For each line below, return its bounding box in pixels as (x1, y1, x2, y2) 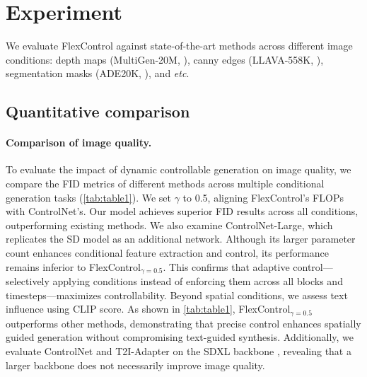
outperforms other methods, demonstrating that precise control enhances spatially (6, 315, 361, 330)
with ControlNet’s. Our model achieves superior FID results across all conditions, (6, 204, 359, 219)
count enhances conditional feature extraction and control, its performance (6, 245, 329, 260)
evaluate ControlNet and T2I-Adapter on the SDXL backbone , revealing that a (6, 343, 351, 358)
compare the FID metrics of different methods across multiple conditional (6, 176, 325, 191)
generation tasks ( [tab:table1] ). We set (6, 190, 172, 204)
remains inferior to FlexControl (6, 259, 141, 274)
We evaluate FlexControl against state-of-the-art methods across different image (6, 38, 353, 53)
